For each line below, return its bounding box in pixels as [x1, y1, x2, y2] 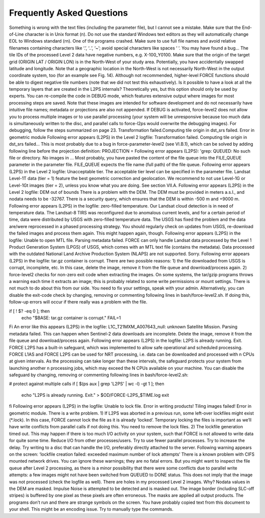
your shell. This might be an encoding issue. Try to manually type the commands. [9, 506, 174, 512]
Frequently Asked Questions [9, 7, 128, 18]
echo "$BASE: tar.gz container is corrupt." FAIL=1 [21, 314, 121, 321]
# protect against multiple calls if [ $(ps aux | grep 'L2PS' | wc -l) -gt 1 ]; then [9, 381, 164, 387]
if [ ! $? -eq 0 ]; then [9, 308, 50, 314]
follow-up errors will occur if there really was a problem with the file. [9, 299, 147, 305]
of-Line [9, 31, 24, 37]
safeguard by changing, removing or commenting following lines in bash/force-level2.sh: [9, 372, 188, 378]
